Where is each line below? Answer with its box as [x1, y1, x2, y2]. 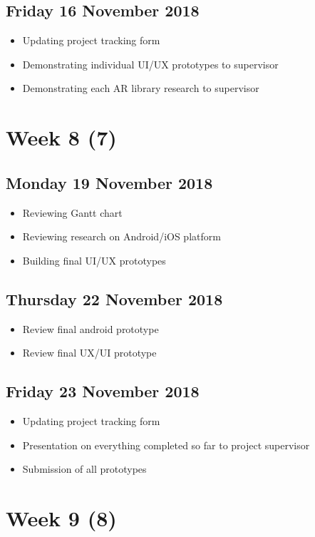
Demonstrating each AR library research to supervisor [22, 81, 259, 96]
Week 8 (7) [6, 123, 117, 152]
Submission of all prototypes [22, 461, 147, 476]
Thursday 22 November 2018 [6, 287, 223, 310]
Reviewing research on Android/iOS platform [22, 229, 221, 244]
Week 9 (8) [6, 503, 117, 532]
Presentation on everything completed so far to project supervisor [22, 437, 310, 452]
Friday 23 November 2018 [6, 380, 200, 402]
